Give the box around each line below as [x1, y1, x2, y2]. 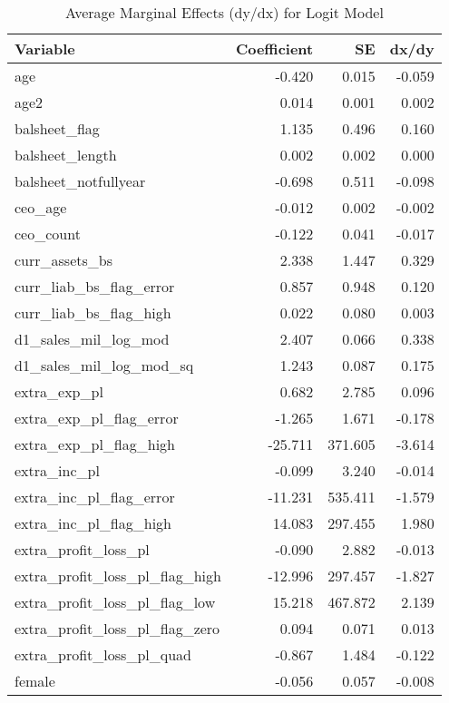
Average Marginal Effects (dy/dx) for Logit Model [64, 2, 384, 23]
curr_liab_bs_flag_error [15, 276, 175, 297]
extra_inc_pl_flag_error [15, 486, 175, 507]
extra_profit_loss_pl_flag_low [15, 591, 216, 612]
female [15, 670, 55, 691]
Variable [15, 38, 75, 59]
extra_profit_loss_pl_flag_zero [15, 618, 220, 639]
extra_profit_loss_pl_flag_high [15, 565, 221, 586]
